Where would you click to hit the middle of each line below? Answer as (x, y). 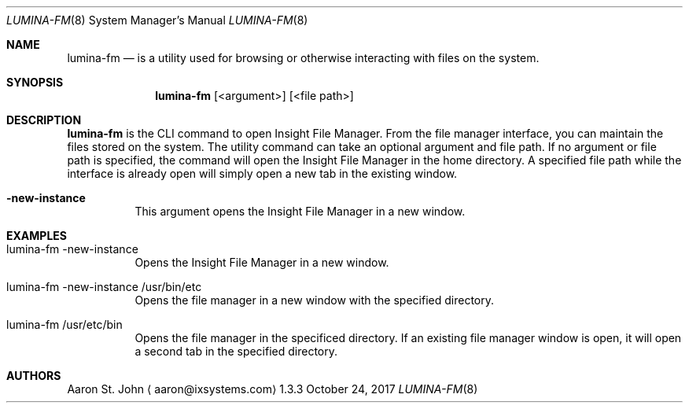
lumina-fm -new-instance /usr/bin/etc (104, 287)
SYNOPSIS (35, 82)
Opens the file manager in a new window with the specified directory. (314, 300)
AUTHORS (34, 376)
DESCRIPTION (44, 120)
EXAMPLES (37, 236)
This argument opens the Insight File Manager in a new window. (300, 211)
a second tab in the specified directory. (236, 351)
